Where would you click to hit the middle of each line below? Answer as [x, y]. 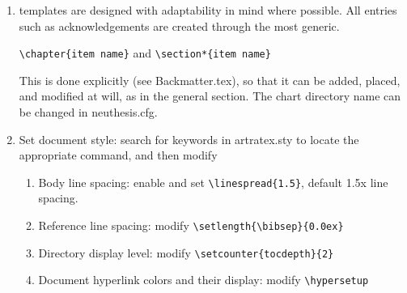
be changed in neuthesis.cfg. [88, 112]
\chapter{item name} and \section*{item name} [145, 53]
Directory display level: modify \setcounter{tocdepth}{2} [186, 252]
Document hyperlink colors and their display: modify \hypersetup [203, 280]
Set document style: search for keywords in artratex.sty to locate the [189, 139]
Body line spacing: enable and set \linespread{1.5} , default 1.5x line [213, 182]
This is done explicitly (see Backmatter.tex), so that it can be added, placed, [210, 80]
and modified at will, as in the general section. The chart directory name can [210, 96]
